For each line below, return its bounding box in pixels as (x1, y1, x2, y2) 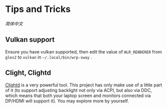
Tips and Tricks (5, 3, 71, 15)
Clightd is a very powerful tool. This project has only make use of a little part (5, 81, 162, 88)
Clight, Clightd (5, 68, 51, 77)
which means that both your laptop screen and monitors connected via (5, 92, 151, 98)
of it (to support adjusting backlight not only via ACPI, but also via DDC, (5, 87, 152, 93)
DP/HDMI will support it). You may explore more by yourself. (5, 97, 129, 103)
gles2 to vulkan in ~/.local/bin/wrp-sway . (5, 54, 92, 60)
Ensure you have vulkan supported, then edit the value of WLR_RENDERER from (5, 48, 162, 54)
